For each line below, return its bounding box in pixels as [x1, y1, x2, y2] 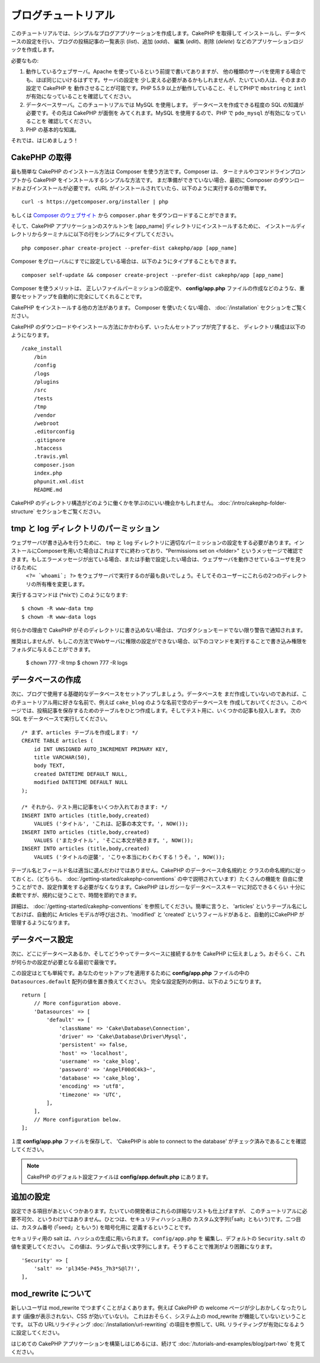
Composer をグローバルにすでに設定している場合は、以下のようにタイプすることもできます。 [11, 258, 240, 265]
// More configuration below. [33, 1116, 121, 1123]
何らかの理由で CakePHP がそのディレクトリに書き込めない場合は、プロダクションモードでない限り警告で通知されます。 [11, 626, 306, 634]
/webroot [33, 420, 59, 426]
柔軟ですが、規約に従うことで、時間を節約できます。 [11, 891, 140, 899]
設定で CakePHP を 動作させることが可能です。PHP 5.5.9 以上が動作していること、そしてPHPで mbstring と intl [25, 84, 306, 91]
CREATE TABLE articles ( [21, 737, 94, 744]
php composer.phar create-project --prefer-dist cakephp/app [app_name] [21, 244, 237, 251]
